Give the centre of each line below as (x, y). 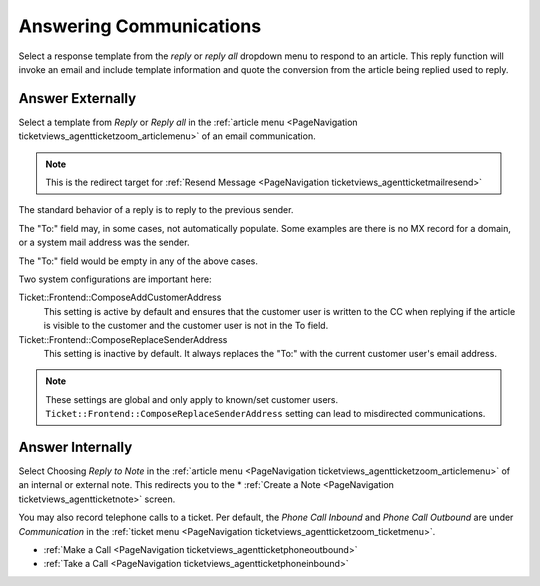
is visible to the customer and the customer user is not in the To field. (186, 326)
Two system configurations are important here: (115, 279)
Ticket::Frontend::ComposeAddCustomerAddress (120, 297)
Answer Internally (75, 446)
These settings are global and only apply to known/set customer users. (192, 399)
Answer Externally (77, 98)
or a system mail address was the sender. (104, 242)
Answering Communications (140, 26)
